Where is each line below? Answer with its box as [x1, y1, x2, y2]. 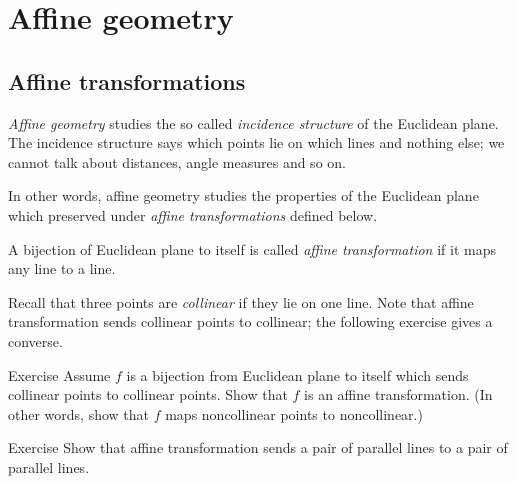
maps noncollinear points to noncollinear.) [165, 403, 423, 424]
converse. [8, 330, 63, 351]
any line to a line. [8, 258, 116, 279]
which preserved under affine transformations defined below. [8, 204, 378, 225]
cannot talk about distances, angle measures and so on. [8, 151, 346, 172]
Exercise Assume [8, 364, 111, 385]
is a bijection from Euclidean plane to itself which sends [126, 364, 469, 385]
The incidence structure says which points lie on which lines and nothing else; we [8, 132, 505, 153]
